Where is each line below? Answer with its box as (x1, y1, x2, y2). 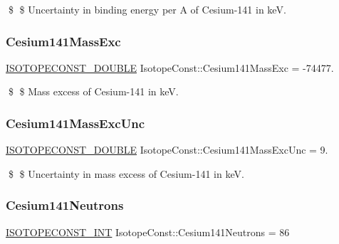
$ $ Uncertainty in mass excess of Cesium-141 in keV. (8, 166, 244, 181)
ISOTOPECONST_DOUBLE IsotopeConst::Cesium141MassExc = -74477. (6, 60, 334, 75)
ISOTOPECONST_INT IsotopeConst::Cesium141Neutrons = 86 (6, 224, 290, 239)
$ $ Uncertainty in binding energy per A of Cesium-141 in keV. (8, 2, 286, 16)
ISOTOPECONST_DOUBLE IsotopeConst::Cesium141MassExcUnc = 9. (6, 142, 328, 157)
